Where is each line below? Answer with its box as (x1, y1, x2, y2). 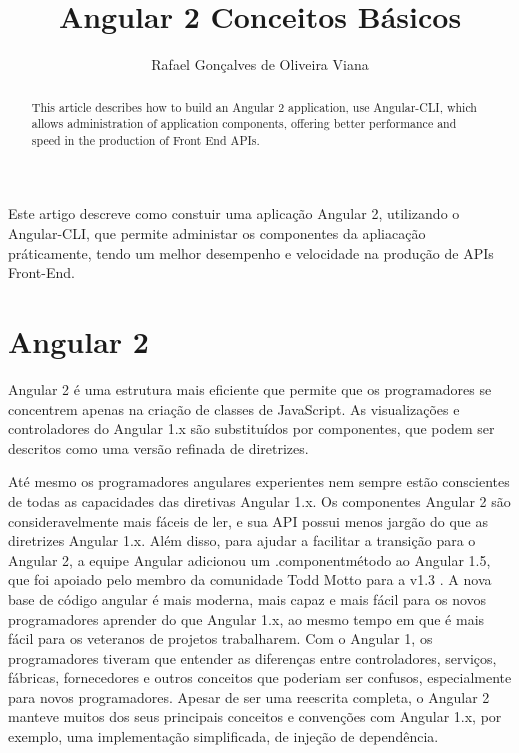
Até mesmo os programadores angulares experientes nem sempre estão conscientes (8, 471, 510, 492)
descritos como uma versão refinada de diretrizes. (8, 437, 309, 458)
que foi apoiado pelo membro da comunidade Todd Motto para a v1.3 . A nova (8, 569, 492, 590)
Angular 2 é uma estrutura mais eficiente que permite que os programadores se (8, 378, 492, 399)
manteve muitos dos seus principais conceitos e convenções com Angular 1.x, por (8, 706, 502, 727)
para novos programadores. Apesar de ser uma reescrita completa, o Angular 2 (8, 686, 490, 707)
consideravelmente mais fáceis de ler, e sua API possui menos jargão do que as (8, 510, 488, 531)
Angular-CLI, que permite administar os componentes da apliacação (8, 223, 426, 244)
